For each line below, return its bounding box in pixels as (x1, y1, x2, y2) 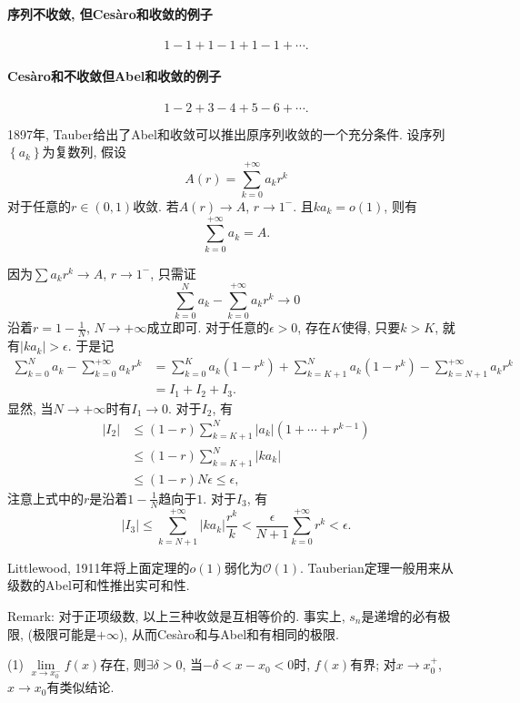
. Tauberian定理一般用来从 (300, 557, 454, 576)
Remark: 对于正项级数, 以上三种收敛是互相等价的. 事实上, (7, 606, 345, 625)
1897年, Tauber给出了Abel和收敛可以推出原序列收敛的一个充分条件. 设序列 (7, 124, 445, 143)
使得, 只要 (341, 318, 401, 337)
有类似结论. (46, 678, 115, 697)
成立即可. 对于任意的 (146, 318, 269, 337)
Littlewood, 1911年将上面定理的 (7, 557, 190, 576)
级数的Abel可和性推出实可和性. (7, 576, 190, 595)
